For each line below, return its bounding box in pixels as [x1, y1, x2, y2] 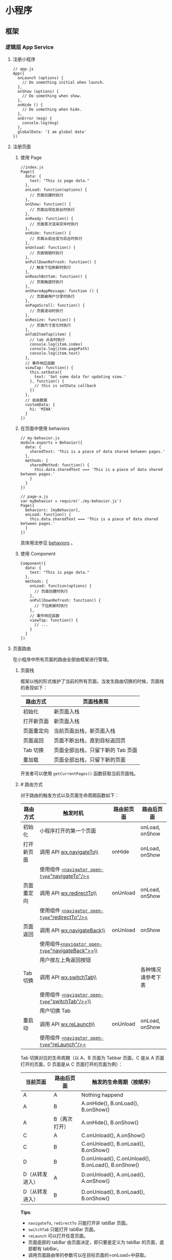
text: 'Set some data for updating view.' [34, 374, 126, 379]
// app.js [12, 66, 34, 71]
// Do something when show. [22, 93, 82, 98]
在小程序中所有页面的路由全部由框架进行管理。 [12, 656, 112, 662]
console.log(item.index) [30, 341, 83, 347]
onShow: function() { [25, 202, 72, 207]
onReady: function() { [25, 216, 74, 221]
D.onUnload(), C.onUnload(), [81, 1155, 150, 1162]
